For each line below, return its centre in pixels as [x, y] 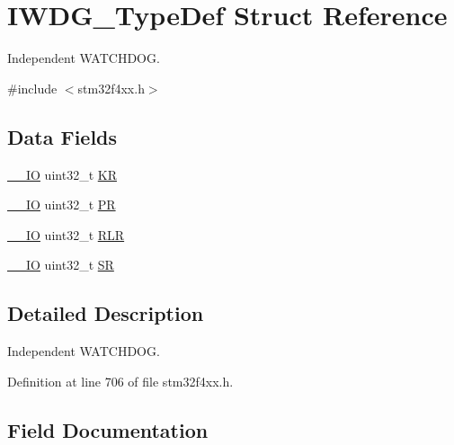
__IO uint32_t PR [62, 205]
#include [32, 88]
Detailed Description [106, 313]
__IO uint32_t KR [62, 174]
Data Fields [62, 136]
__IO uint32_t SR [61, 265]
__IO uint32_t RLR [66, 234]
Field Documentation [108, 429]
